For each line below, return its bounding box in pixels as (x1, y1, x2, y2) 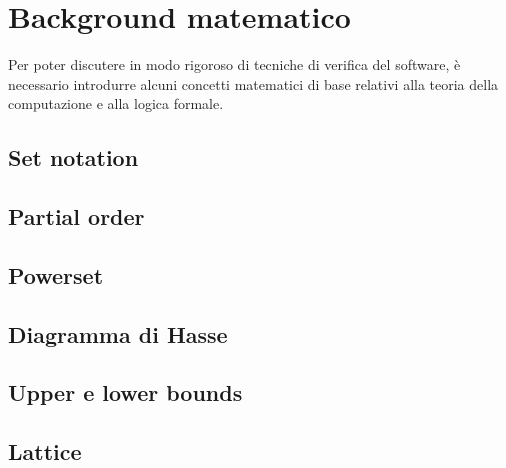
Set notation (8, 142, 139, 173)
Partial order (8, 201, 145, 232)
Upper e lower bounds (8, 377, 243, 408)
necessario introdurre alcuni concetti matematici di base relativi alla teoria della (8, 73, 499, 94)
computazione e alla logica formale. (8, 93, 224, 114)
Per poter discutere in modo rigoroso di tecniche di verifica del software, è (8, 54, 461, 75)
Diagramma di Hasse (8, 318, 228, 349)
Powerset (8, 259, 104, 290)
